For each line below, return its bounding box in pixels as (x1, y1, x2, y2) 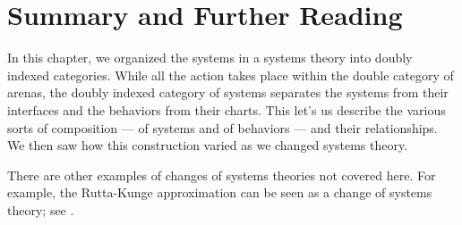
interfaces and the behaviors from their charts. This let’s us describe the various (7, 100, 446, 119)
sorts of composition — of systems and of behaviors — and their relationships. (7, 118, 438, 137)
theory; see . (7, 200, 74, 219)
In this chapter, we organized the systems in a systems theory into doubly (7, 48, 413, 67)
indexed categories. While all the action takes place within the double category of (7, 65, 454, 84)
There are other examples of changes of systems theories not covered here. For (7, 165, 436, 184)
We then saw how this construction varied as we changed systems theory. (7, 136, 408, 154)
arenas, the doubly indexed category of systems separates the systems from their (7, 83, 449, 102)
